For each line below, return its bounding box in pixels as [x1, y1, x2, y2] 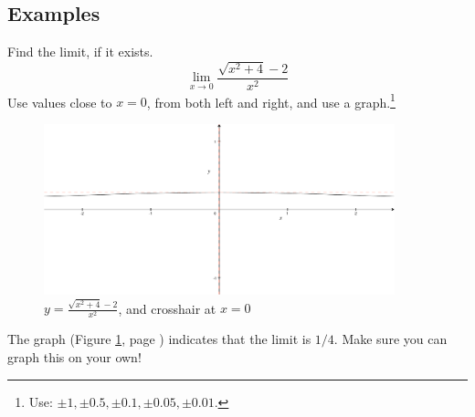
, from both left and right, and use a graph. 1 [146, 89, 396, 111]
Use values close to [7, 92, 112, 111]
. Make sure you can [333, 329, 448, 349]
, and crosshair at [118, 298, 216, 318]
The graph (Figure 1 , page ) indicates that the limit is [7, 329, 311, 349]
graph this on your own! [7, 348, 142, 367]
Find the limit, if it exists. [7, 42, 153, 61]
